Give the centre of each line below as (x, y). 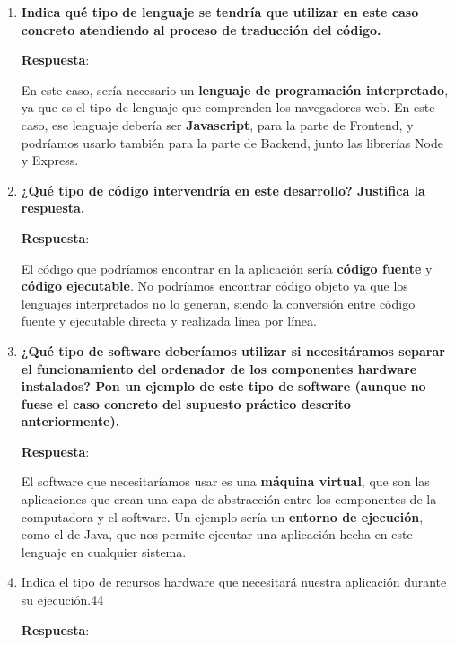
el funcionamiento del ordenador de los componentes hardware (219, 368)
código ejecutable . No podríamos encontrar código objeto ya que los (214, 286)
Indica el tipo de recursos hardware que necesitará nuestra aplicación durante (234, 582)
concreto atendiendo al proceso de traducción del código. (201, 29)
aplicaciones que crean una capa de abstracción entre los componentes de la (229, 499)
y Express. (50, 160)
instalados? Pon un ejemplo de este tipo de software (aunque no (223, 386)
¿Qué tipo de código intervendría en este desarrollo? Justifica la (223, 190)
